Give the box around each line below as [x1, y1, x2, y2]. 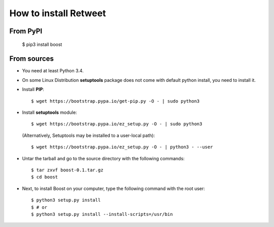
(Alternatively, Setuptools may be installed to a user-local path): [22, 132, 155, 139]
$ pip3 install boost [22, 41, 62, 48]
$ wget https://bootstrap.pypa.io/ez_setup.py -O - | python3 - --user [31, 144, 213, 150]
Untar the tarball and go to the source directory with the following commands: [22, 155, 185, 161]
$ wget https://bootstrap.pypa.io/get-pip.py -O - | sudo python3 [31, 98, 200, 104]
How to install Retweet [9, 8, 106, 19]
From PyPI [9, 27, 43, 35]
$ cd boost [31, 174, 58, 180]
